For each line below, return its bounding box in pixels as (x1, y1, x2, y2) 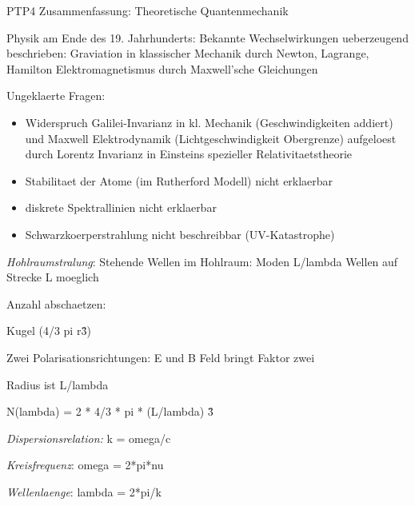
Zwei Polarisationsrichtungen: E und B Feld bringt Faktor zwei (6, 349, 315, 365)
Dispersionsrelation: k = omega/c (6, 429, 171, 446)
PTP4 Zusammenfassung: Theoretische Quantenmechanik (6, 2, 289, 18)
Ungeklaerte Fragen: (6, 87, 106, 104)
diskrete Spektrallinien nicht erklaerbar (25, 199, 217, 216)
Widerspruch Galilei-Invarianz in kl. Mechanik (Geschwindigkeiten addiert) (25, 114, 393, 130)
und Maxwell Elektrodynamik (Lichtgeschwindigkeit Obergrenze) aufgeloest (25, 129, 397, 146)
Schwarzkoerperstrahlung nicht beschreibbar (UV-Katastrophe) (25, 225, 335, 242)
